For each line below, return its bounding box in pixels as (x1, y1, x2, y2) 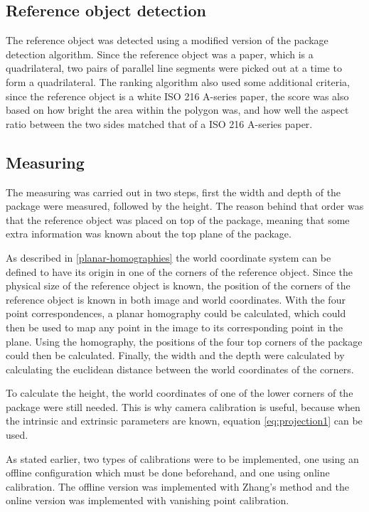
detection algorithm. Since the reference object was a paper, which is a (6, 46, 314, 61)
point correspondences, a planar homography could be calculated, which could (6, 306, 346, 321)
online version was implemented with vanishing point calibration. (6, 493, 289, 508)
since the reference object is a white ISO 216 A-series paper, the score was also (6, 88, 349, 103)
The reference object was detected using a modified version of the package (6, 33, 328, 48)
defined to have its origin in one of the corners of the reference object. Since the (6, 264, 353, 279)
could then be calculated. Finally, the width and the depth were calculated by (6, 348, 345, 363)
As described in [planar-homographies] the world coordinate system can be (6, 250, 331, 265)
